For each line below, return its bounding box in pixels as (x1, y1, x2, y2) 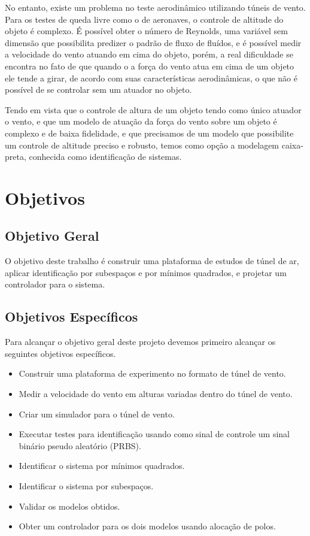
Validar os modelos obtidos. (19, 499, 120, 512)
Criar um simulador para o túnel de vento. (19, 407, 175, 420)
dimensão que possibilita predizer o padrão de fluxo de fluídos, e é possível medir (5, 36, 302, 49)
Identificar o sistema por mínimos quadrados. (19, 459, 185, 472)
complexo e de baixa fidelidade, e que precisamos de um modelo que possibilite (5, 126, 294, 139)
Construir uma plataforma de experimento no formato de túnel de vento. (19, 367, 286, 380)
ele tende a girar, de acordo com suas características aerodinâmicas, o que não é (5, 71, 297, 84)
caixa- (281, 138, 303, 151)
